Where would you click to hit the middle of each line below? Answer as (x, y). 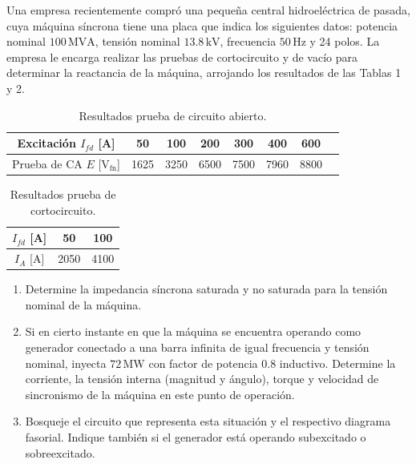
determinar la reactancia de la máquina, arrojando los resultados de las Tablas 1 (204, 73)
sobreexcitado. (60, 452)
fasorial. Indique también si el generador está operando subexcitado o (196, 436)
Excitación (46, 143)
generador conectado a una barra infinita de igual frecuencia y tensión (197, 347)
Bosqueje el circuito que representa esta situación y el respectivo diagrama (208, 421)
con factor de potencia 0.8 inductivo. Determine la (272, 363)
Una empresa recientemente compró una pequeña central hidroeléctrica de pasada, (208, 10)
